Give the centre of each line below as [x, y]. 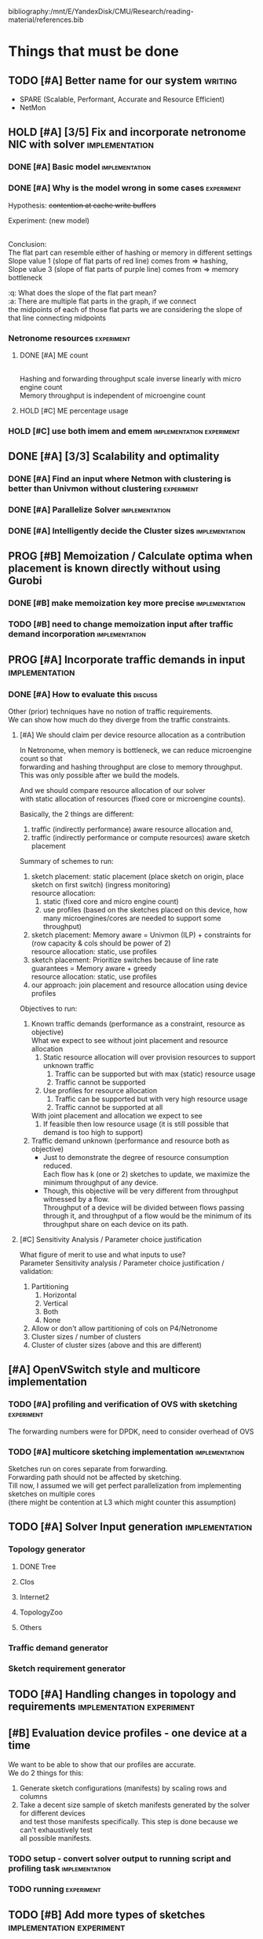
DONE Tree [38, 1566]
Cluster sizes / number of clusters [86, 1336]
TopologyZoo [41, 1612]
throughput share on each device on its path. [115, 1224]
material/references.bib [46, 20]
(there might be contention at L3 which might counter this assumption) [122, 1502]
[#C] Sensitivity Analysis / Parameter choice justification [110, 1239]
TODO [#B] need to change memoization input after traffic [121, 624]
